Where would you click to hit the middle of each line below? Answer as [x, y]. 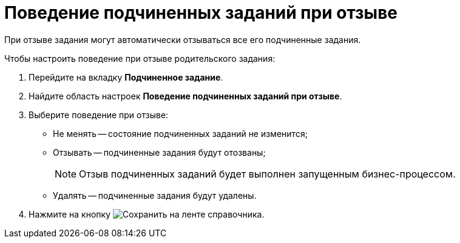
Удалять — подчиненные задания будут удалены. [155, 195]
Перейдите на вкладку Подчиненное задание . [126, 77]
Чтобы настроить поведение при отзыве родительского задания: [140, 58]
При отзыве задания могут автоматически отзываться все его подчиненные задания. [183, 39]
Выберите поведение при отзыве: [99, 115]
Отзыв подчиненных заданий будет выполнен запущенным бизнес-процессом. [267, 174]
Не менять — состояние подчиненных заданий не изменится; [180, 133]
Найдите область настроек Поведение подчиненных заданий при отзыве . [185, 96]
